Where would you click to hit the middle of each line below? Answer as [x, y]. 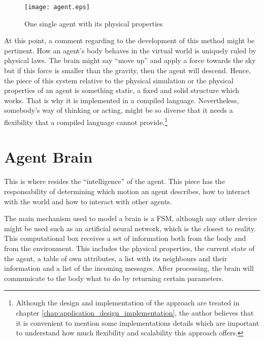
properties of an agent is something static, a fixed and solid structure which [122, 90]
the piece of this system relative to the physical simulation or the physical [119, 80]
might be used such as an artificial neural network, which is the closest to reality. [130, 228]
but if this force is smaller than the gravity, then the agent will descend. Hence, [128, 70]
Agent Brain [48, 157]
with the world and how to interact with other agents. [88, 201]
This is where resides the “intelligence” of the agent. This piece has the [114, 181]
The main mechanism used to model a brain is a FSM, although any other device [130, 218]
